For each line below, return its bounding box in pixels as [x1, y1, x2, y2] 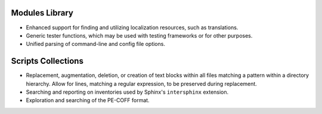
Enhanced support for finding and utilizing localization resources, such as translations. [26, 24, 239, 31]
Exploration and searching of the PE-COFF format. [26, 97, 150, 104]
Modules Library [11, 8, 74, 18]
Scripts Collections [11, 56, 83, 66]
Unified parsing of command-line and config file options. [26, 41, 165, 48]
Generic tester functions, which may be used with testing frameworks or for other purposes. [26, 32, 253, 39]
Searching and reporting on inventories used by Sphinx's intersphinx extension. [26, 88, 229, 95]
